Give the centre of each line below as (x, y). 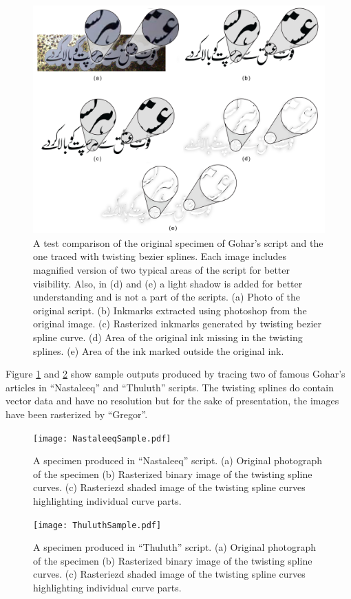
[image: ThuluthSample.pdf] (97, 525)
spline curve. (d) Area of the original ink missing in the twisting (168, 337)
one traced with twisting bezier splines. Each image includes (160, 256)
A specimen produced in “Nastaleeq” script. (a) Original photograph (178, 460)
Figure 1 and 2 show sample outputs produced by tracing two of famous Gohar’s (175, 374)
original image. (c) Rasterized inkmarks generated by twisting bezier (178, 324)
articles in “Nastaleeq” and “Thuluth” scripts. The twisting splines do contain (170, 387)
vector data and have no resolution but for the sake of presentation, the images (172, 401)
